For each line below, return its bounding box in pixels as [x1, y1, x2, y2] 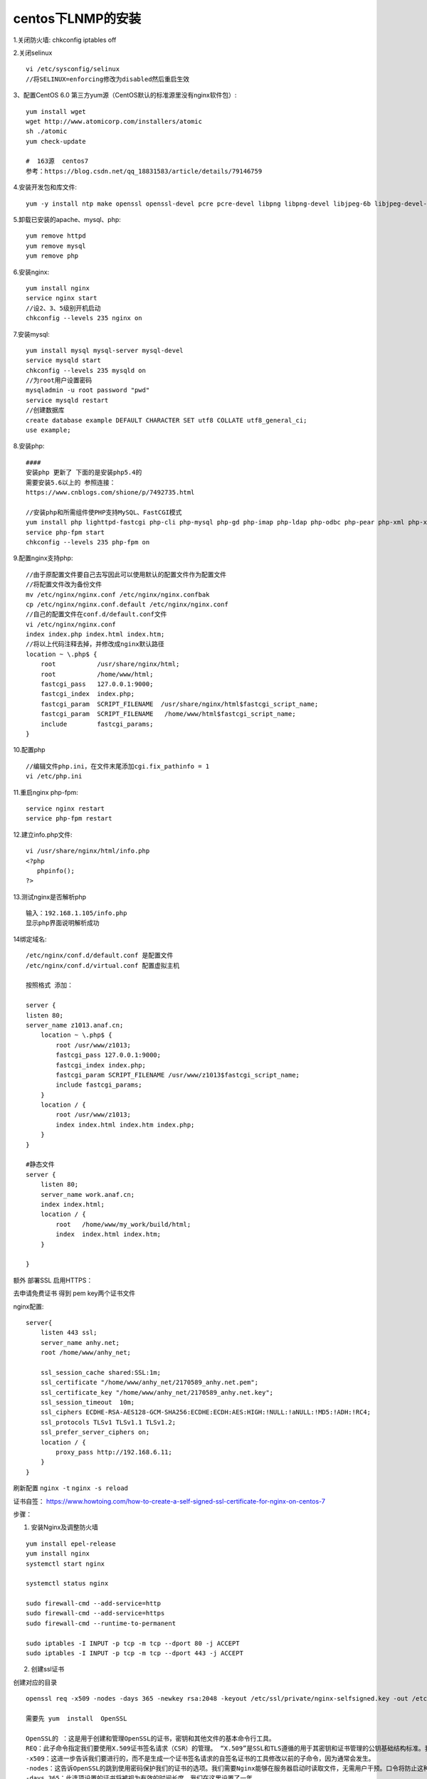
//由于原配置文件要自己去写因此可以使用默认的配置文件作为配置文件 [26, 570, 227, 579]
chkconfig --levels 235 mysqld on [26, 366, 146, 374]
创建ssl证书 [31, 1665, 65, 1674]
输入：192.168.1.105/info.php [26, 909, 127, 917]
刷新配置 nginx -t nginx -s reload [13, 1484, 128, 1492]
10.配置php [13, 746, 46, 754]
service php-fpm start [26, 528, 105, 537]
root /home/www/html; [40, 670, 154, 678]
